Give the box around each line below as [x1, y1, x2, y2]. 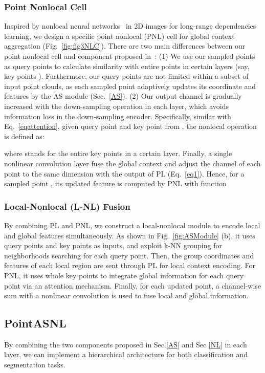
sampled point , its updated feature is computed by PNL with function [4, 178, 227, 189]
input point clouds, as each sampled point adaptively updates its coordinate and [4, 80, 256, 91]
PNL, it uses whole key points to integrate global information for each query [4, 270, 244, 280]
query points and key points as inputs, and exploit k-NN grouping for [4, 240, 222, 251]
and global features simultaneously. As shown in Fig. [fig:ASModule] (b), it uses [4, 230, 255, 240]
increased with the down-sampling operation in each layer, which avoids [4, 100, 229, 111]
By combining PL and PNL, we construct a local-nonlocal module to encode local [4, 220, 260, 230]
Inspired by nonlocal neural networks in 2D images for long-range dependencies [4, 20, 256, 31]
